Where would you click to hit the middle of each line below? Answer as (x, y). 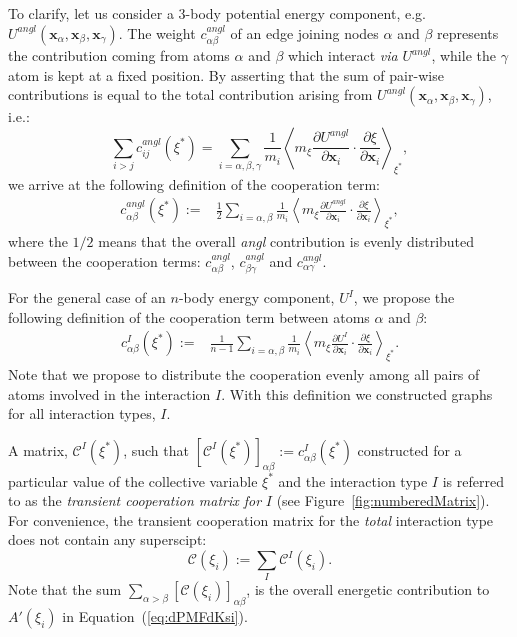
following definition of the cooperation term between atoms (189, 316)
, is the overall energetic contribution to (368, 589)
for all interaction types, (82, 413)
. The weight (157, 32)
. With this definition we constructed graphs (357, 393)
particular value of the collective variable (133, 480)
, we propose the (404, 297)
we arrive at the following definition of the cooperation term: (194, 183)
